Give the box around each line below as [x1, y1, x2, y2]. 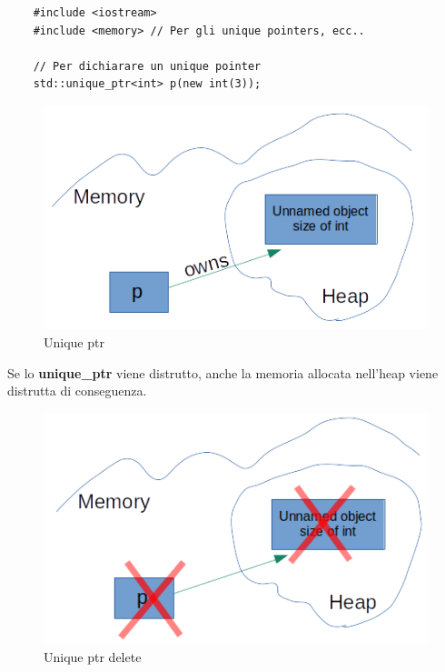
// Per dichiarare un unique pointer [33, 59, 262, 73]
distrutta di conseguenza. [7, 381, 147, 400]
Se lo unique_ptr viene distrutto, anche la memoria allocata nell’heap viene [7, 363, 439, 382]
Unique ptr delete [44, 647, 142, 666]
